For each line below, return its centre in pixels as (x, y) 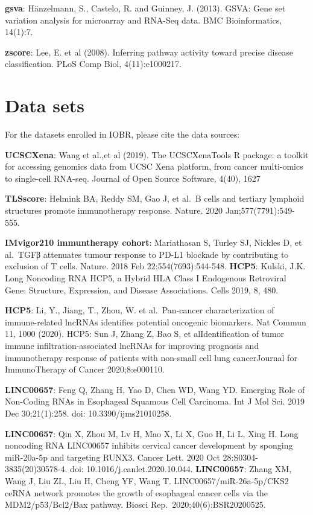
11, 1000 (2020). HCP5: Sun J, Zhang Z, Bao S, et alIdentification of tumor (145, 334)
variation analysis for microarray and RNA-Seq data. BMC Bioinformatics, (144, 20)
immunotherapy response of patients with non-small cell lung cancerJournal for (151, 357)
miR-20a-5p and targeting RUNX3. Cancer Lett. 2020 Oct (112, 457)
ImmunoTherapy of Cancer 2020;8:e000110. (85, 369)
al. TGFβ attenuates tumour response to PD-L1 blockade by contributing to (147, 254)
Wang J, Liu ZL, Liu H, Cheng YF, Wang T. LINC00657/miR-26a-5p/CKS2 (147, 480)
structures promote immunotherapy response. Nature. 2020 (114, 210)
